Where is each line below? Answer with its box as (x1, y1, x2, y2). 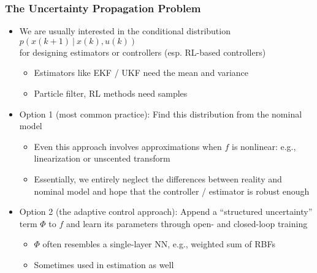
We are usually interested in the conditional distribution (19, 24, 231, 37)
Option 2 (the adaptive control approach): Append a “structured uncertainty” (19, 205, 313, 218)
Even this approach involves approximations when (34, 140, 222, 152)
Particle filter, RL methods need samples (34, 87, 188, 99)
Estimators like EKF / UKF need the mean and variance (34, 66, 249, 79)
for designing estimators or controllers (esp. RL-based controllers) (19, 45, 266, 58)
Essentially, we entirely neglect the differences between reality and (34, 172, 282, 185)
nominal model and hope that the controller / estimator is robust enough (34, 184, 310, 197)
